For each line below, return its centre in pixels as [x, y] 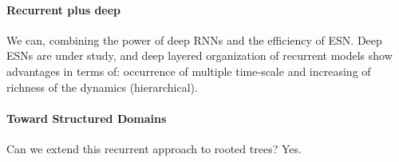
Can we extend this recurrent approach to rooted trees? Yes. [154, 148]
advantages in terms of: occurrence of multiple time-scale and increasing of [189, 71]
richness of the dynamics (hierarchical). [102, 87]
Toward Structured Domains [87, 118]
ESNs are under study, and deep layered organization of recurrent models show [199, 55]
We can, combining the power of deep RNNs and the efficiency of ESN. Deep [194, 40]
